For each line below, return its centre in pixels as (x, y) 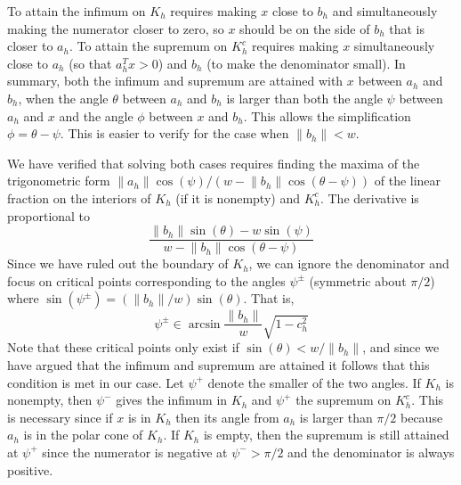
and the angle (96, 115)
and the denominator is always (371, 452)
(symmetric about (358, 280)
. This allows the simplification (327, 115)
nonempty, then (50, 400)
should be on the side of (305, 28)
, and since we (401, 347)
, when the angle (63, 98)
